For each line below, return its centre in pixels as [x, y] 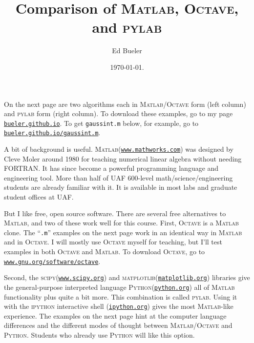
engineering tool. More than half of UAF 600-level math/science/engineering [118, 177]
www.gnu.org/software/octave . [52, 261]
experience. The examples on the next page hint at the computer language [115, 315]
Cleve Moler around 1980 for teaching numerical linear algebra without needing [123, 158]
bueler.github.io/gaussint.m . [52, 132]
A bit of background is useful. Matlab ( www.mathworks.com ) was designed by [119, 149]
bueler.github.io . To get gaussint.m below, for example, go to [101, 123]
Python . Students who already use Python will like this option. [99, 335]
